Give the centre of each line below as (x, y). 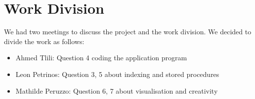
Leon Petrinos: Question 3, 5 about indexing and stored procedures (117, 74)
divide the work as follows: (44, 41)
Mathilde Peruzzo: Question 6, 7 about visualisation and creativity (117, 90)
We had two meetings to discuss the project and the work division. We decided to (128, 32)
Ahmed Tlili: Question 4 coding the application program (101, 58)
